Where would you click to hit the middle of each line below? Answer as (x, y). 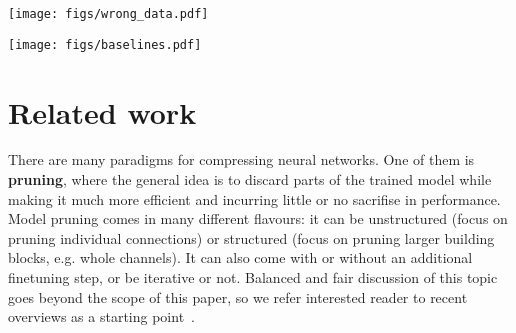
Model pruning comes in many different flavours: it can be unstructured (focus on (258, 218)
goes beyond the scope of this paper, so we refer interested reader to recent (238, 296)
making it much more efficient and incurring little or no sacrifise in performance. (254, 198)
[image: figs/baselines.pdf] (105, 44)
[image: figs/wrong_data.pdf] (108, 14)
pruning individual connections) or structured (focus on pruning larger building (251, 237)
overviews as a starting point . (101, 316)
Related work (102, 111)
